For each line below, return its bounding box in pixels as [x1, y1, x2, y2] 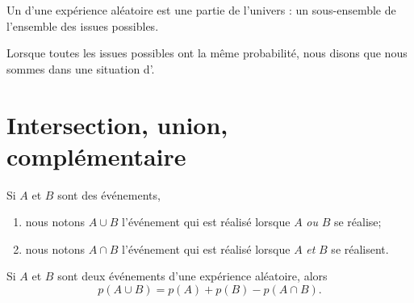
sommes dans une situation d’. [6, 60, 155, 77]
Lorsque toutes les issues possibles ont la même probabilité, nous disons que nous [6, 44, 408, 61]
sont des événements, [57, 186, 161, 203]
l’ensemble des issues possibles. [6, 17, 159, 34]
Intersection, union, [6, 107, 228, 141]
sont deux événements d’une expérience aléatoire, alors [57, 267, 328, 284]
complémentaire [6, 139, 186, 172]
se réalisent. [331, 240, 389, 257]
